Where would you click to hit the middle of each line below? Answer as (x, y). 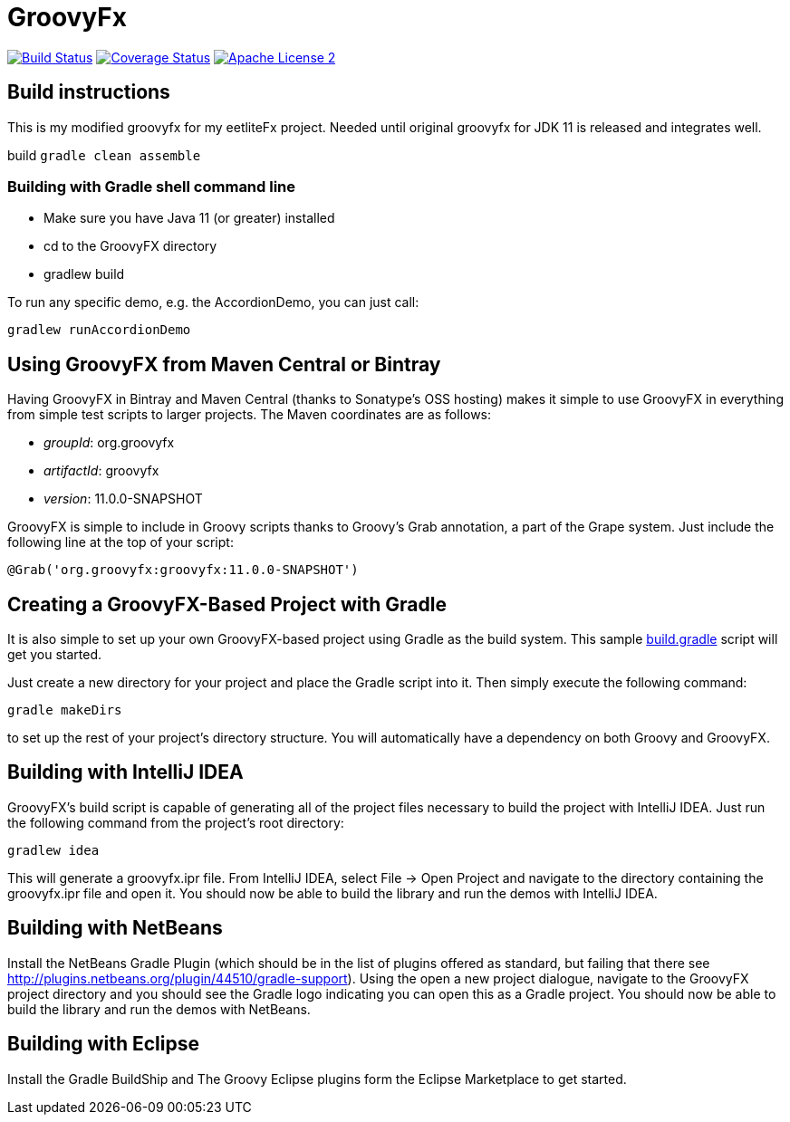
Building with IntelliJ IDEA (125, 772)
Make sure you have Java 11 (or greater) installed (189, 218)
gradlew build (84, 274)
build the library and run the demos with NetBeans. (159, 1009)
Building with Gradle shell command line (152, 186)
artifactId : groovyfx (101, 471)
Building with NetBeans (115, 928)
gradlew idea (53, 850)
